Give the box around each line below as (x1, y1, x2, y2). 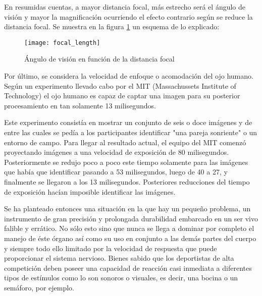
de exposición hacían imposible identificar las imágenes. (4, 186, 176, 197)
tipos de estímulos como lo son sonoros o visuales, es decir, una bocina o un (4, 272, 238, 283)
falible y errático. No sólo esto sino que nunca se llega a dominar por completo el (4, 223, 254, 233)
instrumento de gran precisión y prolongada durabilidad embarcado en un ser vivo (4, 213, 258, 223)
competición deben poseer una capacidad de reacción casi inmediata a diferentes (4, 262, 252, 273)
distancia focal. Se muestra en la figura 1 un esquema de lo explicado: (4, 21, 220, 32)
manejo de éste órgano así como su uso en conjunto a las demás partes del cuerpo (4, 232, 256, 243)
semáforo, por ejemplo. (4, 282, 74, 292)
